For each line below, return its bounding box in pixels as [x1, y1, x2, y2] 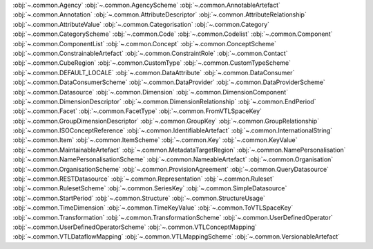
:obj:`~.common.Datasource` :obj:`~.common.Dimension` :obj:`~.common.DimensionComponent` [12, 88, 289, 96]
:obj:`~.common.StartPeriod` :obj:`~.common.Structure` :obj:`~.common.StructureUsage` [12, 194, 266, 202]
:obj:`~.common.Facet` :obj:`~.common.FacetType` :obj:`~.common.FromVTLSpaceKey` [12, 107, 262, 115]
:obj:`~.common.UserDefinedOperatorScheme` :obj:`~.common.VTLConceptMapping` [12, 223, 257, 231]
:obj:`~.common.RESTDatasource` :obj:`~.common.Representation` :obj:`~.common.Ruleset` [12, 175, 274, 183]
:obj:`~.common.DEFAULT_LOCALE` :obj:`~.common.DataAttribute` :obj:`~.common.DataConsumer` [12, 68, 295, 77]
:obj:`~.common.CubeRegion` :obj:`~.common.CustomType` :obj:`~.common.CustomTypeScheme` [12, 59, 291, 67]
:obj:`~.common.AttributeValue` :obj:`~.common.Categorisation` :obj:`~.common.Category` [12, 20, 269, 28]
